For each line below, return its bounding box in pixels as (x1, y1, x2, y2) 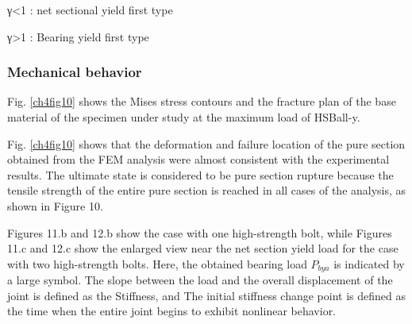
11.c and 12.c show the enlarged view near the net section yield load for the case (7, 240, 399, 256)
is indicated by (333, 255, 405, 272)
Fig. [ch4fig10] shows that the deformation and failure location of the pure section (7, 135, 406, 152)
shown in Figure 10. (7, 197, 103, 214)
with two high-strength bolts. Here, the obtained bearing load (7, 255, 307, 272)
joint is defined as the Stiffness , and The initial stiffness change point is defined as (7, 287, 406, 303)
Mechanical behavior (7, 62, 142, 82)
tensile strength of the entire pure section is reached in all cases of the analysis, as (7, 182, 406, 199)
